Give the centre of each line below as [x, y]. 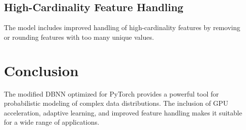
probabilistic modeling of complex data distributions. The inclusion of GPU [116, 103]
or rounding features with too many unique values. [79, 37]
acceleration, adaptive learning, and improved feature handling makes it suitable [123, 112]
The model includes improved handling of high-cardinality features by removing [122, 27]
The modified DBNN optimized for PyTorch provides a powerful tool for [111, 93]
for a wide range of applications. [52, 122]
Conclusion [41, 70]
